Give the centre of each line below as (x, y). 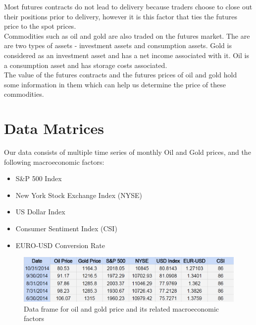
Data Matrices (54, 128)
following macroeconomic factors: (54, 162)
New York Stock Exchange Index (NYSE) (79, 195)
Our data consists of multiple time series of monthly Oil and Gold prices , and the (128, 152)
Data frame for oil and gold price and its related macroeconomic (122, 308)
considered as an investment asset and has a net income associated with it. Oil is (127, 55)
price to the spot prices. (40, 26)
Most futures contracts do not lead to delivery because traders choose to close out (128, 6)
